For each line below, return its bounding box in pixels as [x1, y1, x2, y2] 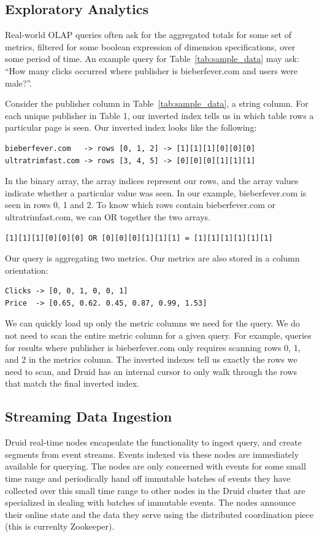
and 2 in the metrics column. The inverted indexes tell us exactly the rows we [5, 353, 298, 366]
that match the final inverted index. [5, 377, 140, 390]
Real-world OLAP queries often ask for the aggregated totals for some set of [5, 28, 292, 41]
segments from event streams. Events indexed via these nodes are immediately [5, 447, 299, 460]
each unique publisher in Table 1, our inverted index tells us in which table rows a [5, 109, 314, 122]
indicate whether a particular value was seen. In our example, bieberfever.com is [5, 186, 307, 199]
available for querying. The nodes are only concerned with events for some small [5, 460, 306, 473]
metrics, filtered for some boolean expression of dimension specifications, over [5, 40, 296, 53]
